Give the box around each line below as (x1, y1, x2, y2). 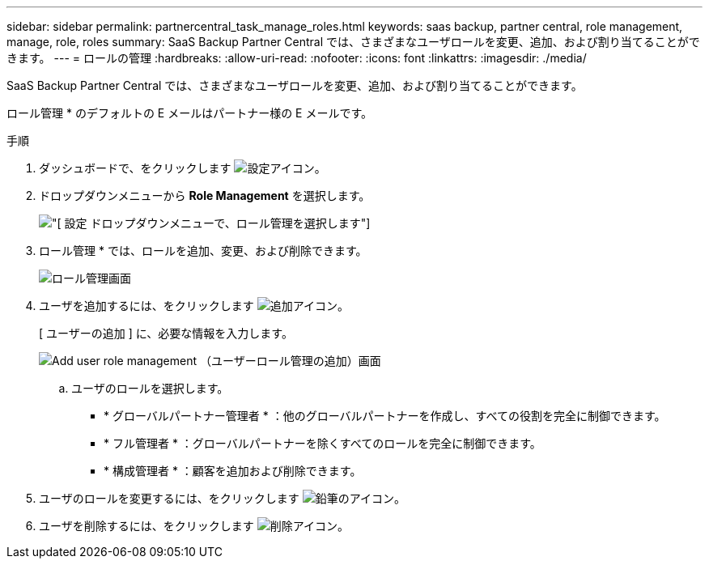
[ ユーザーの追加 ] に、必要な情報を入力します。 (39, 326, 293, 340)
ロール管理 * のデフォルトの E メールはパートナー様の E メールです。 (6, 106, 373, 120)
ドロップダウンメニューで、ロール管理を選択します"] (90, 216, 371, 230)
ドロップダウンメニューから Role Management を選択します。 (39, 189, 371, 202)
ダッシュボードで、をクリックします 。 (39, 161, 326, 175)
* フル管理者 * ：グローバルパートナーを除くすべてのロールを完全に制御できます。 (104, 436, 541, 450)
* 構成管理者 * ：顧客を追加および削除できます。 (104, 464, 362, 478)
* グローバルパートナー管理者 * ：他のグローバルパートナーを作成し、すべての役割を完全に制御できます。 (104, 409, 666, 423)
